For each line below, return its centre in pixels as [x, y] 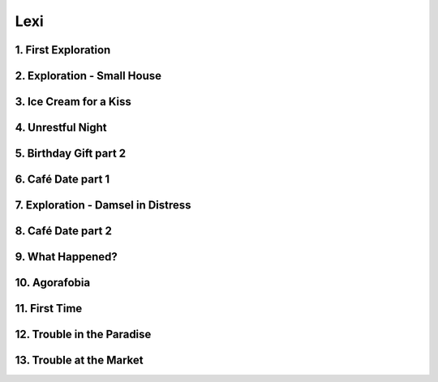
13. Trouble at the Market [79, 361]
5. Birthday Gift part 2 [71, 154]
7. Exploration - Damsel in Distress [103, 206]
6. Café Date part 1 [62, 180]
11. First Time [49, 309]
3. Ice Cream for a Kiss [73, 102]
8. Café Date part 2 [64, 231]
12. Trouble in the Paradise [83, 335]
